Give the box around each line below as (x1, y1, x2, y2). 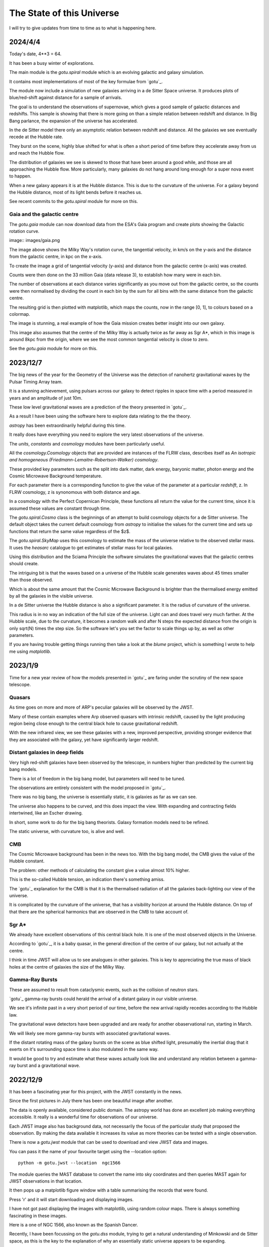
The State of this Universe (9, 7, 120, 18)
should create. (9, 561, 39, 567)
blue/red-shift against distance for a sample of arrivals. (9, 95, 122, 101)
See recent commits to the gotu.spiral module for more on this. (9, 199, 138, 205)
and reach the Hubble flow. (9, 150, 65, 156)
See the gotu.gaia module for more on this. (9, 346, 98, 352)
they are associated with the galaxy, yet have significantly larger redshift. (9, 736, 159, 743)
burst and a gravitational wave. (16, 1062, 81, 1068)
